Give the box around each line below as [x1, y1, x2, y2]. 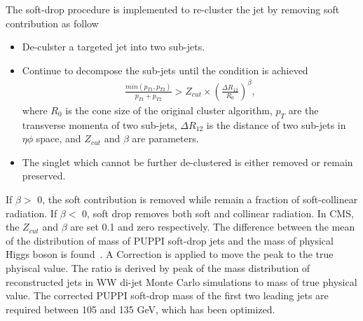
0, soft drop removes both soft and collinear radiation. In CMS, [82, 205, 354, 220]
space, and [36, 131, 81, 146]
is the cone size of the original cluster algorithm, [65, 102, 273, 117]
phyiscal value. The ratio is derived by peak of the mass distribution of [6, 261, 310, 275]
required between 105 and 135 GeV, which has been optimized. [6, 301, 275, 316]
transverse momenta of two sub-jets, [22, 117, 177, 132]
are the [288, 102, 319, 117]
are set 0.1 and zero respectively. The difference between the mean [70, 219, 355, 234]
